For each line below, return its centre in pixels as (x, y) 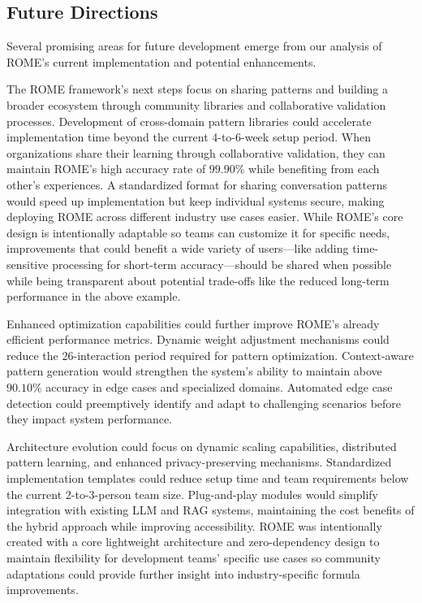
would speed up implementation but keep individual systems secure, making (196, 200)
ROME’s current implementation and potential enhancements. (161, 61)
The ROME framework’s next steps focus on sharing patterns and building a (198, 89)
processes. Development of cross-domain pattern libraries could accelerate (189, 121)
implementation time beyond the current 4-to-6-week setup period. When (189, 137)
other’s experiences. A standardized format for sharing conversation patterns (197, 184)
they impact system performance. (89, 419)
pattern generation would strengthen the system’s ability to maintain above (194, 371)
